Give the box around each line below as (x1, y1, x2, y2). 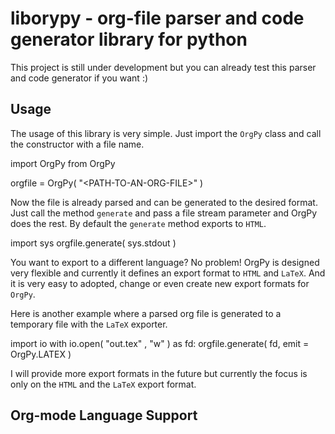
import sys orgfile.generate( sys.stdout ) (10, 237, 177, 249)
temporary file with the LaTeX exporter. (10, 318, 168, 330)
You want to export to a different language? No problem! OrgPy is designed (10, 256, 320, 268)
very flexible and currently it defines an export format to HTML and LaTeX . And (10, 267, 326, 279)
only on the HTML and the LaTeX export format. (10, 378, 197, 390)
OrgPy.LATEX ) (10, 348, 72, 360)
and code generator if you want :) (10, 72, 149, 84)
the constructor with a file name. (10, 138, 145, 150)
